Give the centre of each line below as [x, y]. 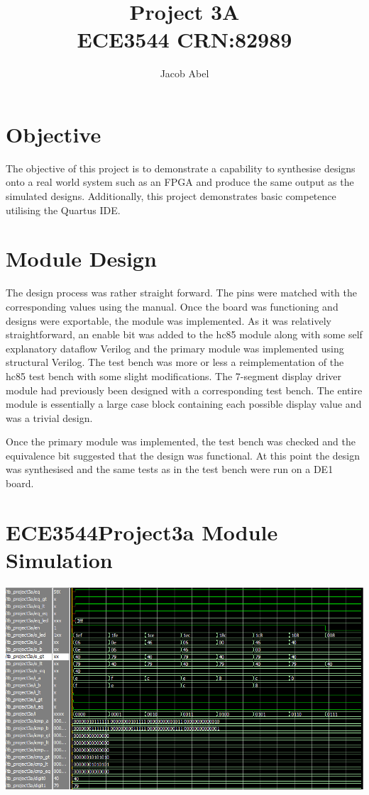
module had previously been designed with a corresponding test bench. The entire [184, 390]
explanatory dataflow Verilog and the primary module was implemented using [175, 348]
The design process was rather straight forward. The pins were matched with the [181, 293]
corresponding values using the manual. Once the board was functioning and [172, 306]
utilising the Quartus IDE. [63, 210]
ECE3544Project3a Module [142, 532]
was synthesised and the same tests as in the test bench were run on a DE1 [170, 469]
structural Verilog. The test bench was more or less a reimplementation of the [175, 362]
